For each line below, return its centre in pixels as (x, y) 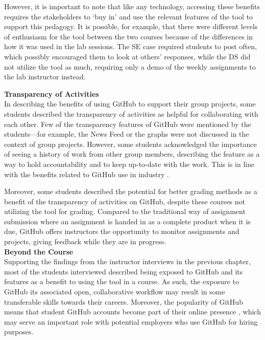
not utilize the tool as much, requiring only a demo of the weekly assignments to (130, 66)
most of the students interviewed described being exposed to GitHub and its (124, 271)
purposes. (19, 332)
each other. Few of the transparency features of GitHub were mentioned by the (128, 124)
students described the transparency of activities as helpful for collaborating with (131, 113)
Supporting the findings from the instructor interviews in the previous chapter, (127, 261)
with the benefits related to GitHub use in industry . (87, 174)
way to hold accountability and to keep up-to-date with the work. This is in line (129, 164)
